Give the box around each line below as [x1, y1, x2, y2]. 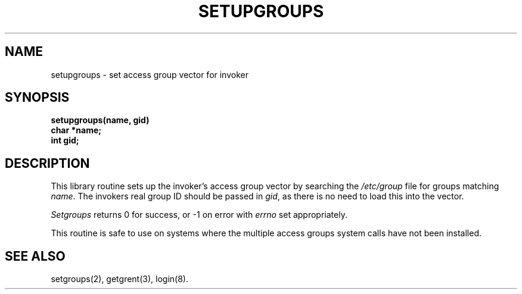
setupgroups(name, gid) [51, 115, 150, 126]
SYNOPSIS [5, 90, 70, 105]
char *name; [51, 125, 102, 136]
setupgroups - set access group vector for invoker [51, 69, 248, 80]
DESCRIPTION [5, 155, 90, 171]
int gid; [51, 135, 79, 146]
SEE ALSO [5, 248, 66, 264]
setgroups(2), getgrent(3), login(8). [51, 274, 188, 284]
